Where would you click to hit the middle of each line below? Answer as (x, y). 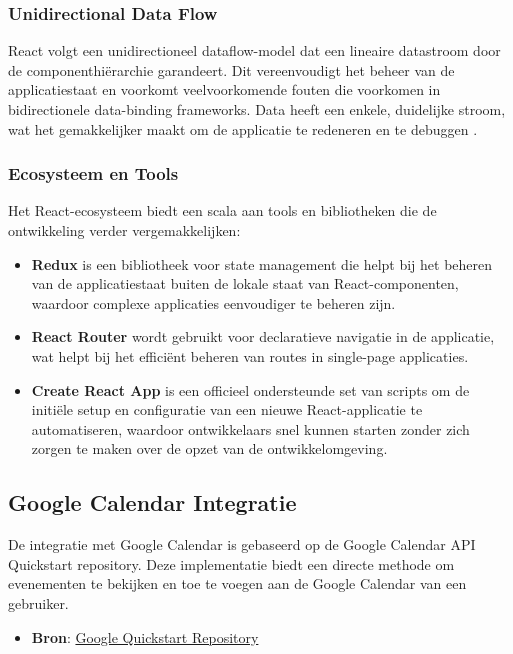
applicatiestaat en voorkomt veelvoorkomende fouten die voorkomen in (224, 89)
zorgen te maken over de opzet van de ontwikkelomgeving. (209, 448)
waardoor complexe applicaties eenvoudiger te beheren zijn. (213, 302)
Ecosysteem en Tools (93, 173)
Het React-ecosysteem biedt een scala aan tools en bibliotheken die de (222, 210)
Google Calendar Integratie (152, 502)
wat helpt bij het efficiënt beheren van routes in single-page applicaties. (250, 355)
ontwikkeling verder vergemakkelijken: (124, 230)
